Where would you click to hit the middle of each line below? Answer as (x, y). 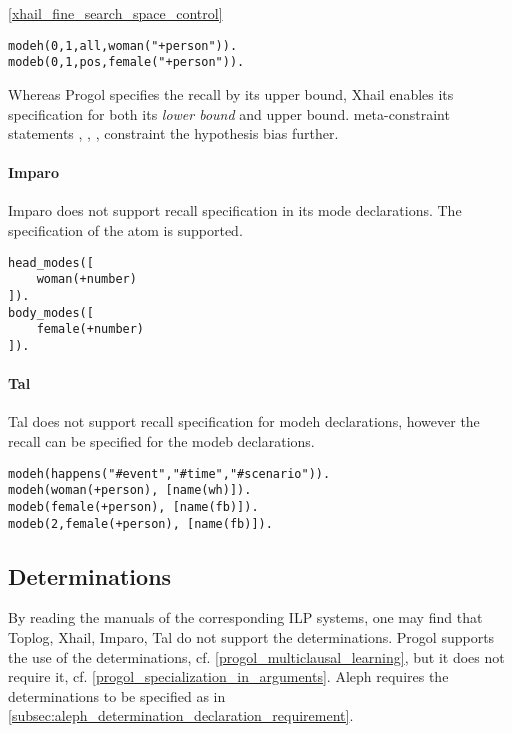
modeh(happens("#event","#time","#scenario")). (169, 473)
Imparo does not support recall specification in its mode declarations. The (235, 210)
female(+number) (90, 329)
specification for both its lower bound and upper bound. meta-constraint (229, 113)
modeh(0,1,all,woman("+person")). (123, 45)
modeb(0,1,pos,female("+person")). (126, 62)
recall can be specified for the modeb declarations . (161, 441)
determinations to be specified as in (117, 695)
